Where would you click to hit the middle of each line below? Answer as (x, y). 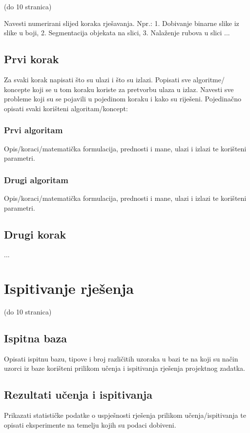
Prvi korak (31, 59)
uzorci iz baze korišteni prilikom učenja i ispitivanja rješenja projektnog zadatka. (125, 368)
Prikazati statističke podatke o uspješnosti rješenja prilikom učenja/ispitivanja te (125, 415)
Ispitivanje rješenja (69, 288)
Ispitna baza (36, 338)
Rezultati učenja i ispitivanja (78, 395)
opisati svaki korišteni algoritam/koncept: (66, 108)
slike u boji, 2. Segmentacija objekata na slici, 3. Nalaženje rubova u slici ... (117, 33)
